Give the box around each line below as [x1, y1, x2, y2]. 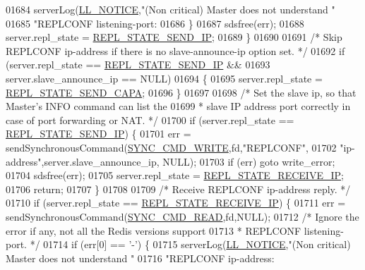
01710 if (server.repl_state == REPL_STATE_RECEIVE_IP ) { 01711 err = [6, 195, 346, 210]
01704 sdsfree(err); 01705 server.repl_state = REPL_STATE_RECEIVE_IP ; [6, 168, 344, 183]
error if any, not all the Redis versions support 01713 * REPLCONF [6, 223, 301, 238]
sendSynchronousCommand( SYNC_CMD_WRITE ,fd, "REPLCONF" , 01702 [6, 140, 337, 154]
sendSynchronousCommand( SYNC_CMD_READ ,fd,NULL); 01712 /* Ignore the [6, 209, 359, 223]
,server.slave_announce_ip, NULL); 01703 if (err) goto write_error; [41, 154, 335, 168]
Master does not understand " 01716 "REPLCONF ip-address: [6, 250, 275, 265]
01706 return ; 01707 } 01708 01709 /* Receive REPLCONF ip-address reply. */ [6, 181, 351, 196]
